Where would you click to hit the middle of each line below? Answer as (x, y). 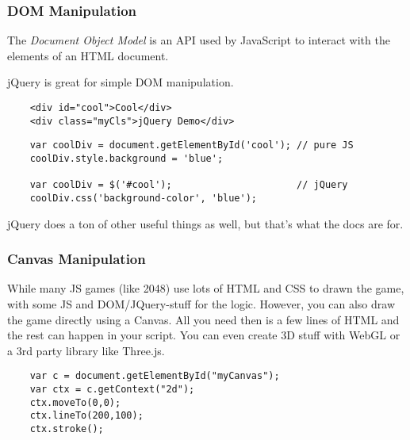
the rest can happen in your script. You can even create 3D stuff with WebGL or (204, 335)
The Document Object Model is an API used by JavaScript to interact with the (199, 40)
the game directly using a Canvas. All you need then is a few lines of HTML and (203, 319)
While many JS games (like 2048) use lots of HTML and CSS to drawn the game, (206, 288)
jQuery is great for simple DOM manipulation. (121, 82)
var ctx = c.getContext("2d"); (112, 390)
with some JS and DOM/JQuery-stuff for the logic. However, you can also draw (201, 304)
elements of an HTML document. (88, 55)
